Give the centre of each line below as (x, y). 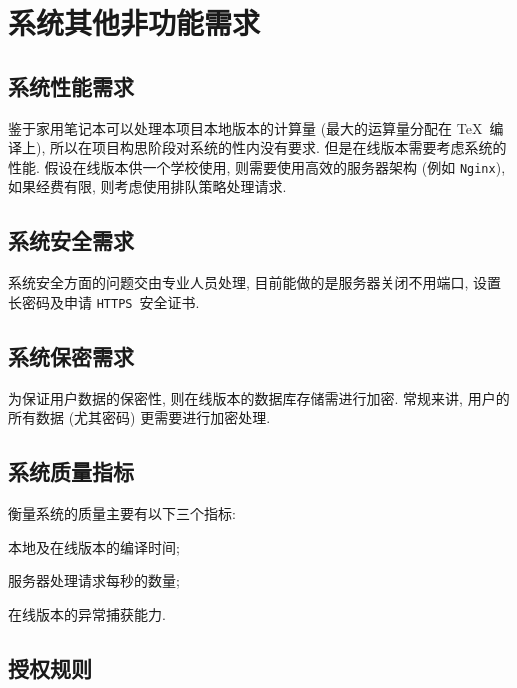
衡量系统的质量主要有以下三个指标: (122, 513)
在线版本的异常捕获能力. (87, 613)
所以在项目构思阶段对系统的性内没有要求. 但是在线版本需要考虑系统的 (278, 147)
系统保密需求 (71, 355)
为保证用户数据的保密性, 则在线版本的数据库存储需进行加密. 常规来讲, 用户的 (259, 397)
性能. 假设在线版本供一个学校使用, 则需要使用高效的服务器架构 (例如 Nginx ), (257, 166)
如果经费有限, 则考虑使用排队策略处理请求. (147, 186)
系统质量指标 (71, 471)
